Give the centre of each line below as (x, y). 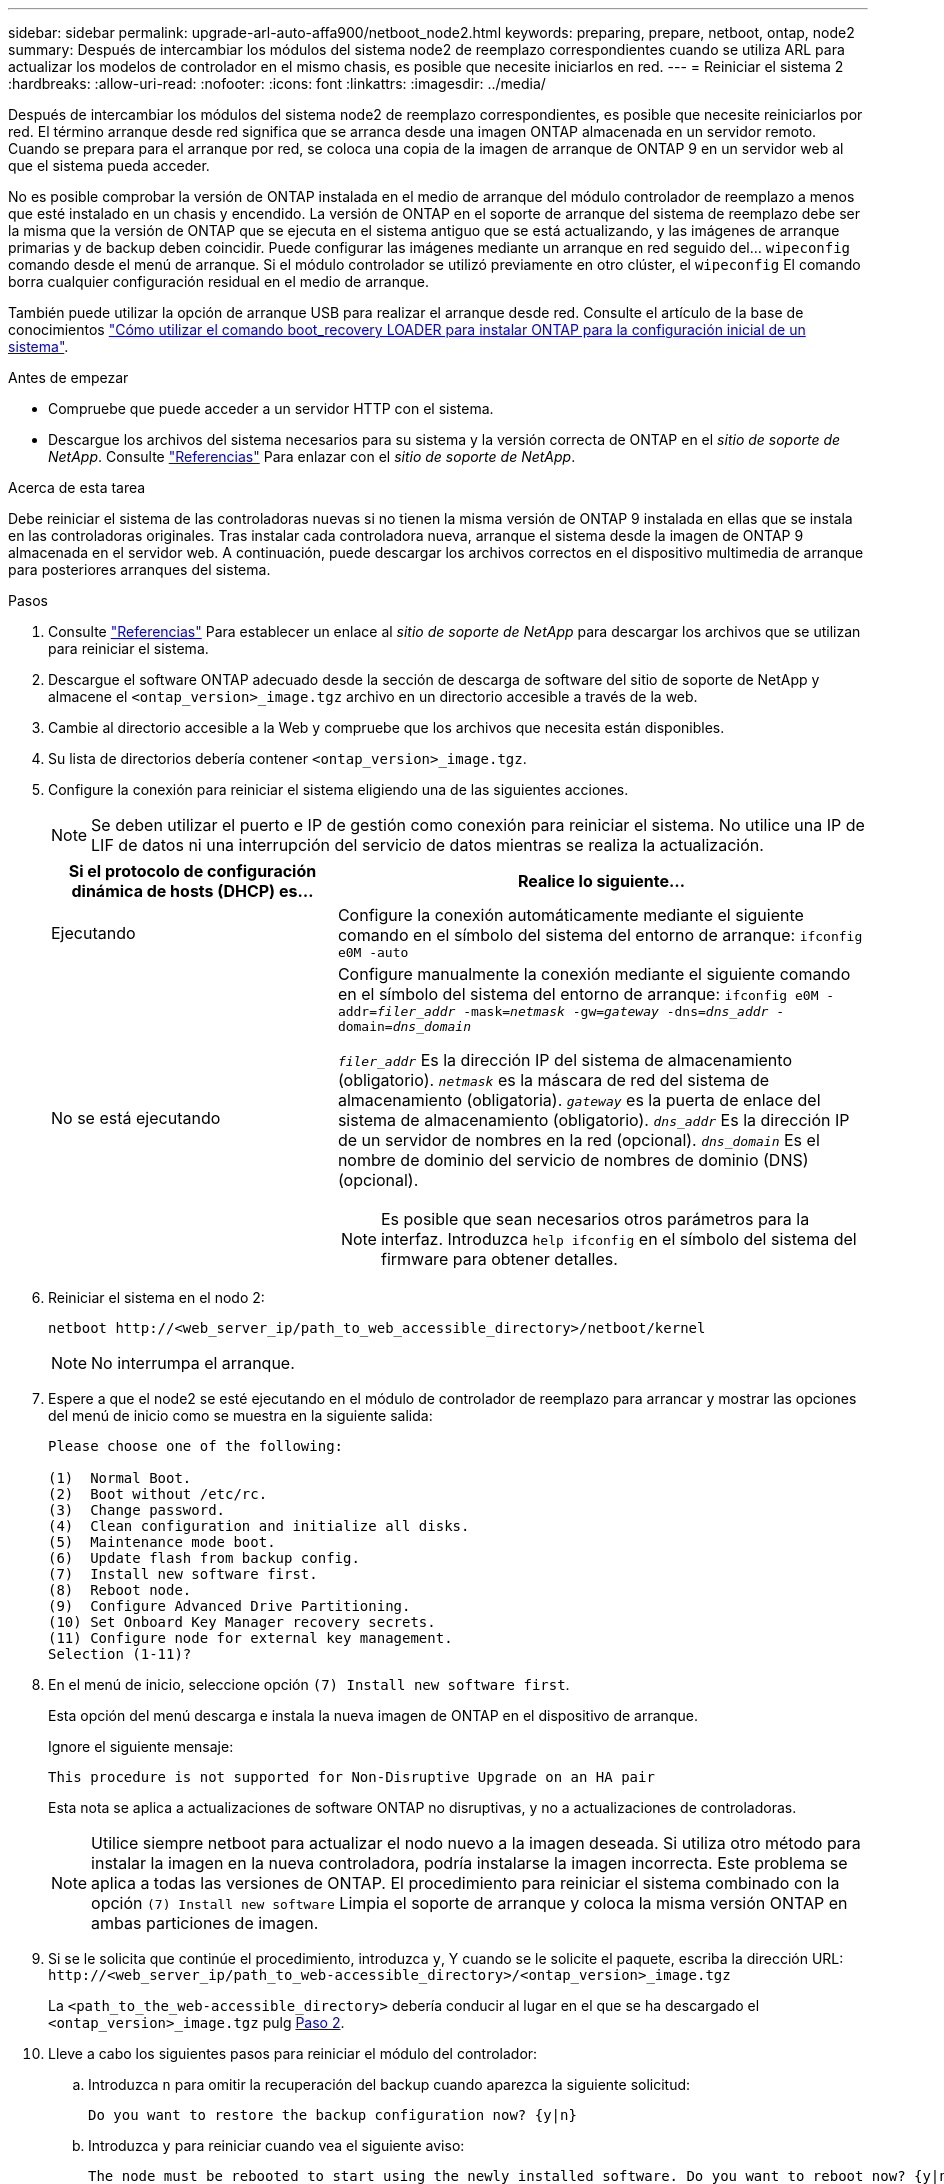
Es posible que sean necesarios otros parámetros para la (595, 1219)
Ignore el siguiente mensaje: (141, 1746)
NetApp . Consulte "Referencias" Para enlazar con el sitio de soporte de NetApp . (312, 456)
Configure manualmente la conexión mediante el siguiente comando (594, 974)
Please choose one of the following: (196, 1446)
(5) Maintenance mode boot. (162, 1542)
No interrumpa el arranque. (193, 1363)
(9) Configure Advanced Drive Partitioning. (229, 1606)
